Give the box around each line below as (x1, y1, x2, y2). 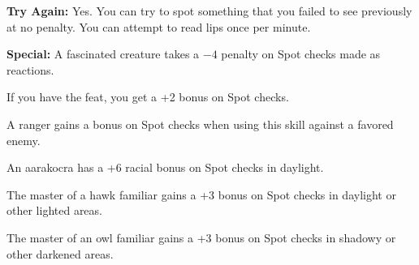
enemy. (6, 131, 41, 148)
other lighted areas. (6, 202, 102, 219)
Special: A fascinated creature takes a (6, 45, 200, 62)
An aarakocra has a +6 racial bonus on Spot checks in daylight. (6, 159, 324, 176)
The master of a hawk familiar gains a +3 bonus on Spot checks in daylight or (6, 186, 396, 203)
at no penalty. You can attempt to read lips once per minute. (6, 18, 311, 35)
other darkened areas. (6, 245, 114, 262)
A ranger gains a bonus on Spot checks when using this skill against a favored (6, 115, 394, 132)
